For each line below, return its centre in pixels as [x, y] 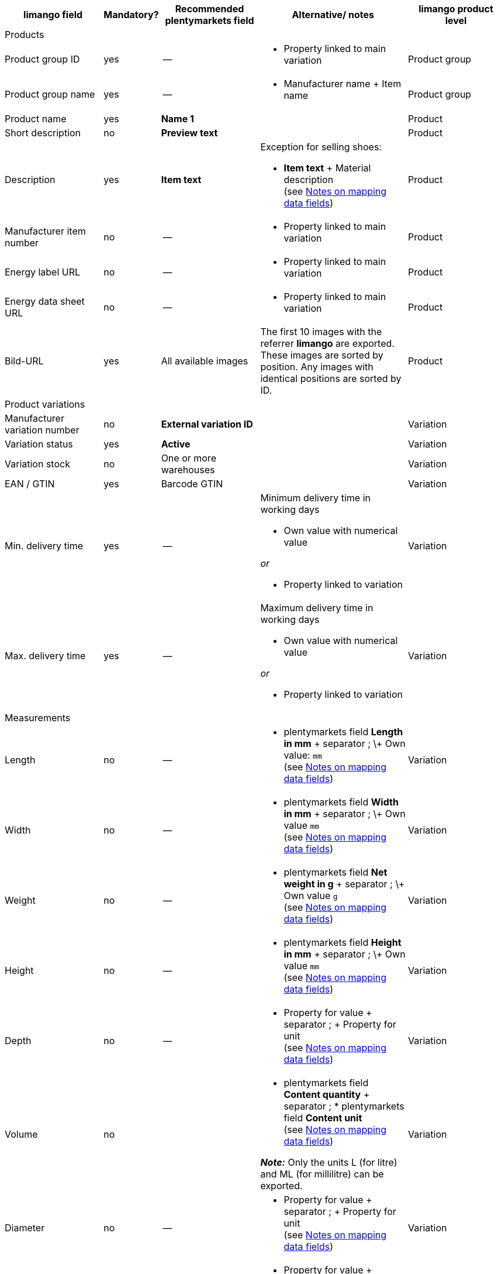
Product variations [45, 404]
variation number [42, 430]
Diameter [25, 1228]
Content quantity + [327, 1094]
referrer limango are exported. [327, 343]
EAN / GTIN [30, 484]
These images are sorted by [322, 355]
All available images [205, 361]
